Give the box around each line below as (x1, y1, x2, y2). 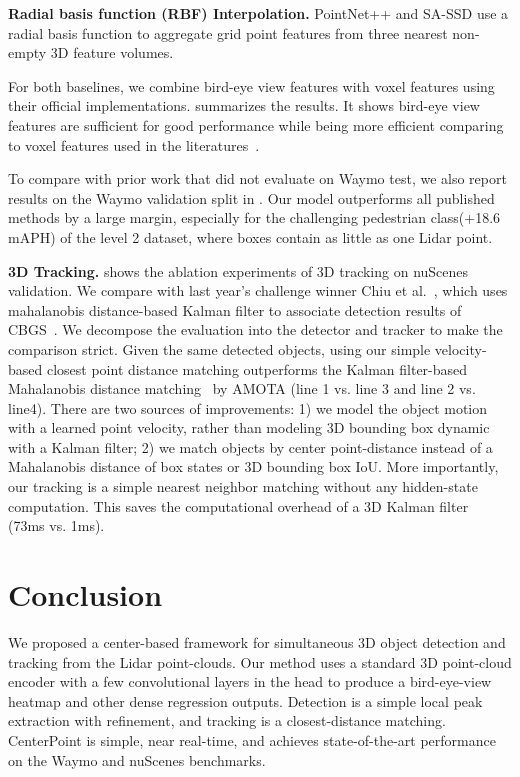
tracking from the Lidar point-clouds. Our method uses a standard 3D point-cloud (8, 651, 512, 672)
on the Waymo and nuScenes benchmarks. (8, 749, 266, 770)
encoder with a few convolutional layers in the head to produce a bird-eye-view (8, 671, 492, 692)
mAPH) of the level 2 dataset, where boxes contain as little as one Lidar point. (8, 226, 493, 247)
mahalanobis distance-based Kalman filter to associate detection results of (8, 299, 462, 320)
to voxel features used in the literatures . (8, 134, 260, 155)
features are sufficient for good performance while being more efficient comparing (8, 114, 504, 135)
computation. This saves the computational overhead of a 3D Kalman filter (8, 495, 469, 516)
